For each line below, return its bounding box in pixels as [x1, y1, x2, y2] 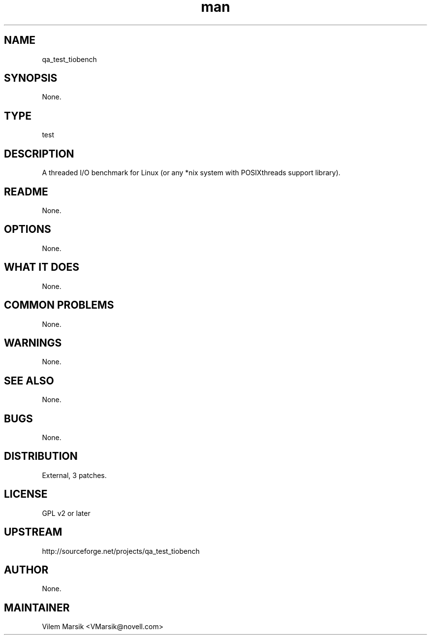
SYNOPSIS [4, 72, 58, 85]
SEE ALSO [4, 374, 54, 387]
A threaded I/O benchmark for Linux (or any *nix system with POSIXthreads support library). [42, 168, 340, 177]
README [4, 185, 48, 198]
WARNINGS [4, 336, 62, 349]
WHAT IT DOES [4, 261, 80, 274]
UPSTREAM [4, 526, 62, 539]
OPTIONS [4, 223, 51, 236]
